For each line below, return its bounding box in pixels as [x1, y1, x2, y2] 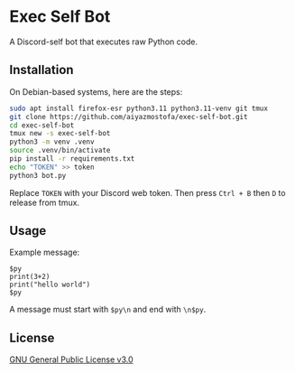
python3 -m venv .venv [9, 137, 95, 146]
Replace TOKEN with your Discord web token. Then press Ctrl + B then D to [9, 187, 286, 198]
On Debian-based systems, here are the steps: [9, 86, 183, 97]
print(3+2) [9, 273, 51, 282]
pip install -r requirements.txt [9, 154, 135, 163]
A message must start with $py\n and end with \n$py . [9, 304, 207, 315]
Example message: [9, 247, 80, 258]
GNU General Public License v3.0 [9, 354, 134, 365]
